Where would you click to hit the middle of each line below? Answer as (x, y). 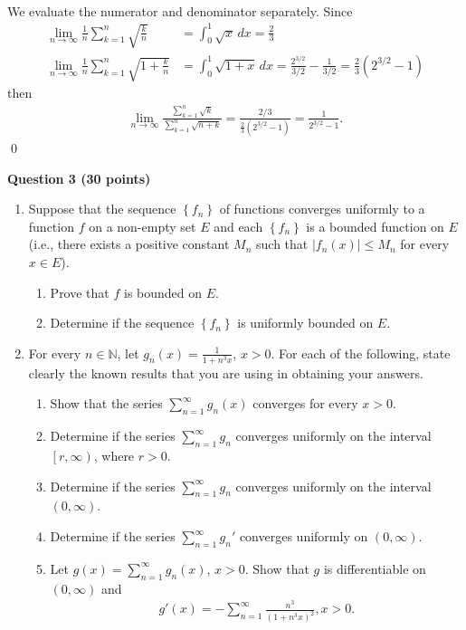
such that (282, 244)
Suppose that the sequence (102, 209)
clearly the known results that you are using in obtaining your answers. (226, 372)
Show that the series (106, 403)
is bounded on (163, 292)
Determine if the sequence (122, 323)
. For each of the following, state (361, 353)
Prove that (80, 292)
